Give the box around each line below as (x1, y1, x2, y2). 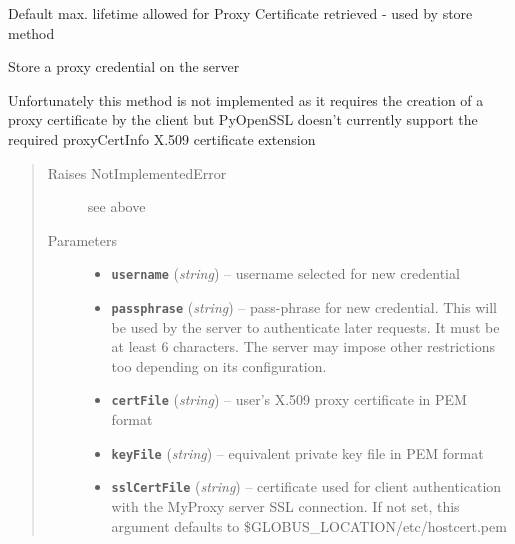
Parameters (47, 229, 117, 250)
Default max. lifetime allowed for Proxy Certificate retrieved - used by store (8, 3, 473, 23)
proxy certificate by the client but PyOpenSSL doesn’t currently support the (8, 109, 478, 130)
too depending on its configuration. (111, 355, 327, 376)
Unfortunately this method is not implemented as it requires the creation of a (8, 89, 484, 110)
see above (87, 196, 146, 217)
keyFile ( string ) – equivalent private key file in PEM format (111, 442, 484, 463)
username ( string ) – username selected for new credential (111, 263, 460, 284)
